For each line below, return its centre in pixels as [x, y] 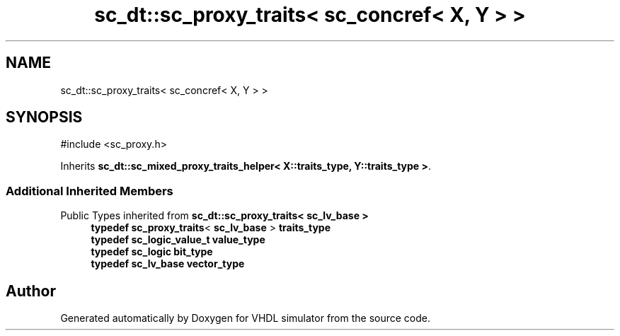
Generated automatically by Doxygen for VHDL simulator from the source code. [246, 318]
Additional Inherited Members [90, 191]
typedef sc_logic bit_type [152, 252]
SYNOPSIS [44, 117]
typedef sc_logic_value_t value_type [178, 240]
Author [31, 291]
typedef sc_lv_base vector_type [168, 264]
